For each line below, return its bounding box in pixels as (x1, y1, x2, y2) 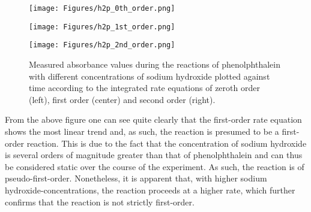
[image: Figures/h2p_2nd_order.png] (29, 41, 175, 50)
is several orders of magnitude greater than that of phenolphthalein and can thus (5, 149, 303, 161)
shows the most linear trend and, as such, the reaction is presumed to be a (5, 125, 279, 137)
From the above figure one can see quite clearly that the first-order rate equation (5, 113, 302, 126)
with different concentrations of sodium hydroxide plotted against (29, 69, 270, 82)
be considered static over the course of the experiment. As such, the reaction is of (5, 160, 304, 172)
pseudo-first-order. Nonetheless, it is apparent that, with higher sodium (5, 172, 267, 184)
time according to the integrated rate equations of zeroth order (29, 81, 260, 94)
